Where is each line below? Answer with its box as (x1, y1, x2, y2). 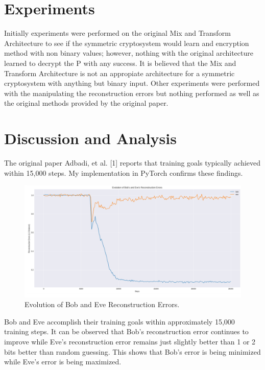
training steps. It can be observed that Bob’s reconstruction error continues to (4, 326, 249, 337)
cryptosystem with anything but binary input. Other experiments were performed (4, 78, 260, 88)
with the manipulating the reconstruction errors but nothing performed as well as (4, 87, 259, 98)
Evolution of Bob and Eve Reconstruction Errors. (25, 299, 180, 310)
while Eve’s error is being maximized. (4, 356, 122, 367)
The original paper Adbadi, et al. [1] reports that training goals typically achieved (4, 157, 261, 168)
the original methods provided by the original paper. (4, 98, 168, 108)
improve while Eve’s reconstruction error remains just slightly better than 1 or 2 (4, 336, 256, 347)
